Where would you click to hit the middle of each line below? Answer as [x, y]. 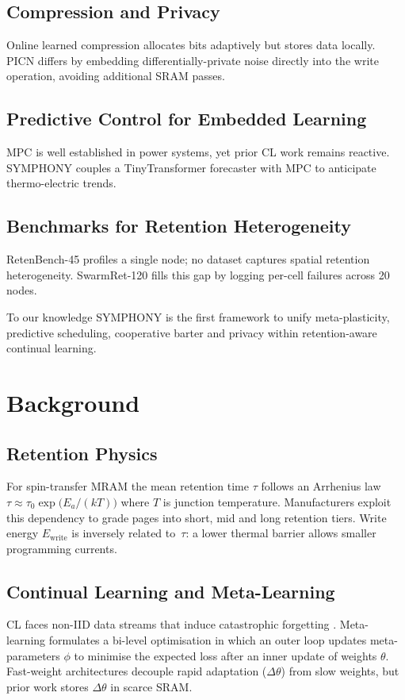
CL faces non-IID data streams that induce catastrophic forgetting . [172, 624]
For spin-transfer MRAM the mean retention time [128, 486]
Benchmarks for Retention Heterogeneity [179, 226]
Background [73, 402]
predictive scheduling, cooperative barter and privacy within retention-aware [192, 332]
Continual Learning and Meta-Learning [171, 591]
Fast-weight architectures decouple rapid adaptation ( [137, 671]
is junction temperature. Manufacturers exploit [277, 501]
